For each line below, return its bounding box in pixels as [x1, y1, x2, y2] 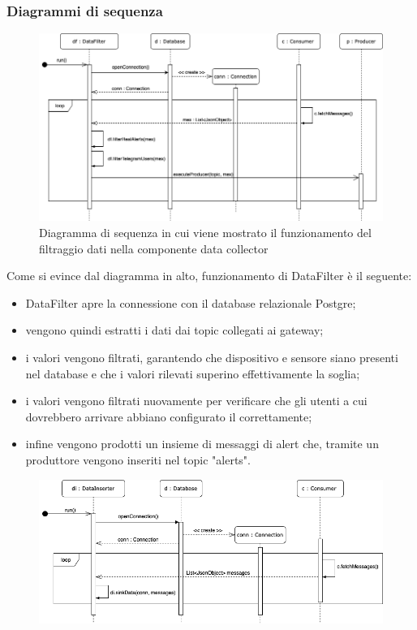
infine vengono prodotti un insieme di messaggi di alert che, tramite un [25, 435, 379, 452]
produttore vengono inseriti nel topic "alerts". [25, 451, 251, 468]
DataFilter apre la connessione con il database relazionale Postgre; [25, 294, 356, 311]
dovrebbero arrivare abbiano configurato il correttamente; [25, 408, 312, 425]
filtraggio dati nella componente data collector [39, 239, 269, 257]
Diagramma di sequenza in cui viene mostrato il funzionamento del [39, 224, 372, 241]
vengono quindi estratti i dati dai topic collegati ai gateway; [25, 321, 324, 339]
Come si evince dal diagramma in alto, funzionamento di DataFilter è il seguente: [6, 267, 412, 284]
